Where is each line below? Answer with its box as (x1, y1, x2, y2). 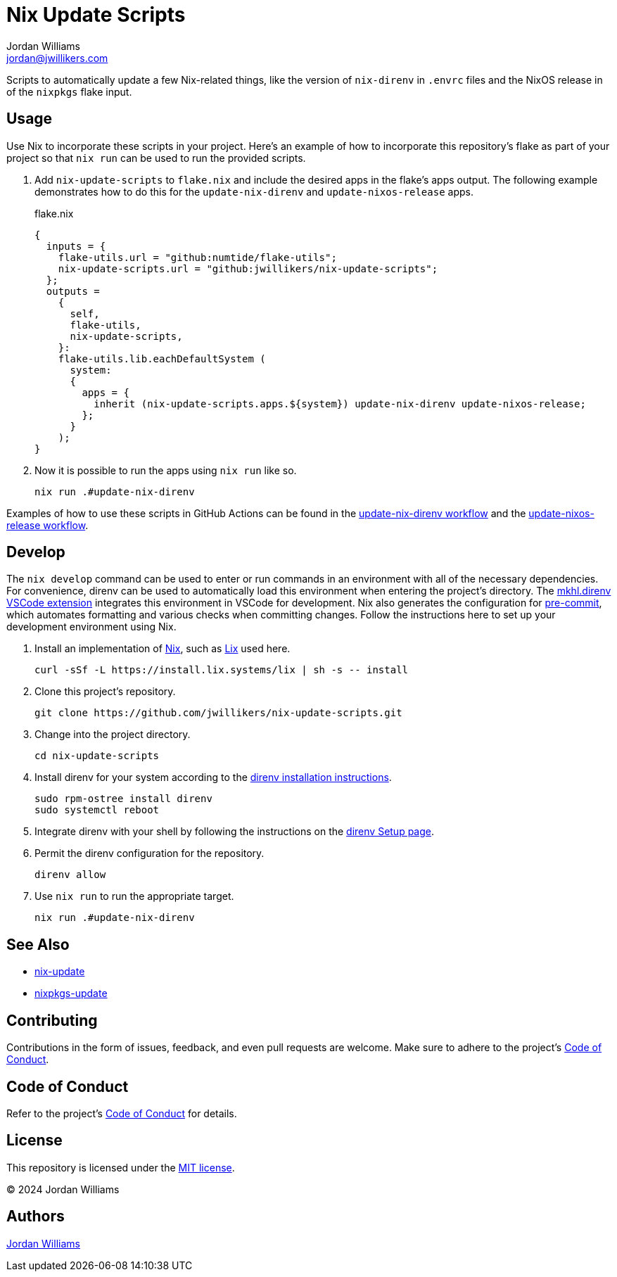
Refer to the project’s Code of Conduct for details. (6, 1107, 237, 1119)
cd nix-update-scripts (34, 750, 160, 762)
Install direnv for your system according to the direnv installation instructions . (34, 771, 392, 784)
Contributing (6, 1011, 98, 1029)
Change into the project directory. (34, 728, 191, 741)
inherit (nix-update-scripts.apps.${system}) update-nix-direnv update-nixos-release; (94, 398, 586, 409)
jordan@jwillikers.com (6, 51, 108, 64)
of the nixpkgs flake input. (6, 85, 132, 98)
